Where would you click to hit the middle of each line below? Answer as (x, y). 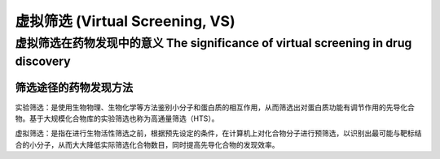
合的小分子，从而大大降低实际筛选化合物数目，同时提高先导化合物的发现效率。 (147, 144)
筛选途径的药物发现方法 (74, 88)
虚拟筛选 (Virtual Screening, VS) (125, 21)
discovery (43, 61)
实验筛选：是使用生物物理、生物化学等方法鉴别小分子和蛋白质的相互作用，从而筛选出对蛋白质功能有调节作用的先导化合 (215, 107)
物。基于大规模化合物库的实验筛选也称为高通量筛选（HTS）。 (117, 118)
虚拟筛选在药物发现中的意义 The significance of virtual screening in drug (213, 43)
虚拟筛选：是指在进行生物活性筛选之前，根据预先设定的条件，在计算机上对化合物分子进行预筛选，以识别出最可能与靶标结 (218, 133)
